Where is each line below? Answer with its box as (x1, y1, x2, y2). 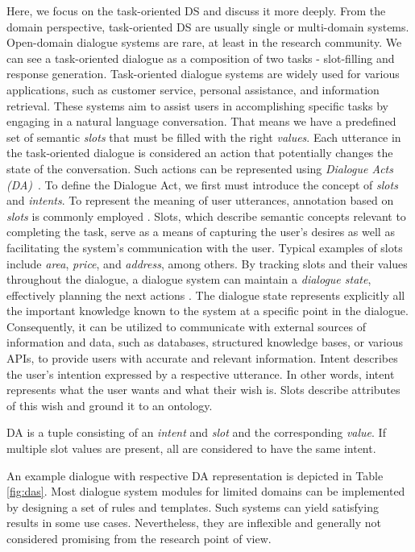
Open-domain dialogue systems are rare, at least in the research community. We (6, 34, 402, 51)
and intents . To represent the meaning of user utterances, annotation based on (6, 192, 394, 209)
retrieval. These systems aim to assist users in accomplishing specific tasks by (6, 97, 388, 114)
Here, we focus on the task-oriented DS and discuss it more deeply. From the (6, 2, 386, 19)
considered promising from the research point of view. (6, 530, 272, 546)
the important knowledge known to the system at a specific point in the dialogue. (6, 302, 409, 319)
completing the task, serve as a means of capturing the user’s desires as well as (6, 223, 395, 240)
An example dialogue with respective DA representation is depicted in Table (6, 467, 384, 484)
